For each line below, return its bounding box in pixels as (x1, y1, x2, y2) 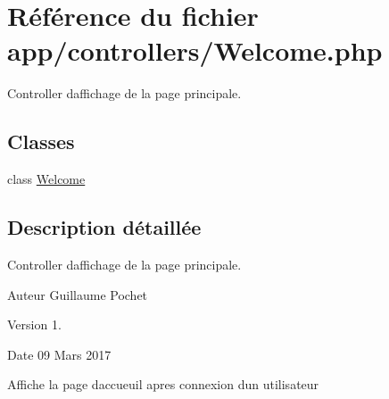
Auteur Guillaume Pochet (7, 285, 148, 303)
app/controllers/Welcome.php (7, 32, 383, 69)
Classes (7, 128, 75, 155)
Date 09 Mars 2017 (7, 345, 112, 363)
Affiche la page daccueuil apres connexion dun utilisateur (7, 375, 319, 394)
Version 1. (7, 315, 62, 334)
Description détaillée (7, 213, 202, 241)
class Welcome (7, 170, 86, 188)
